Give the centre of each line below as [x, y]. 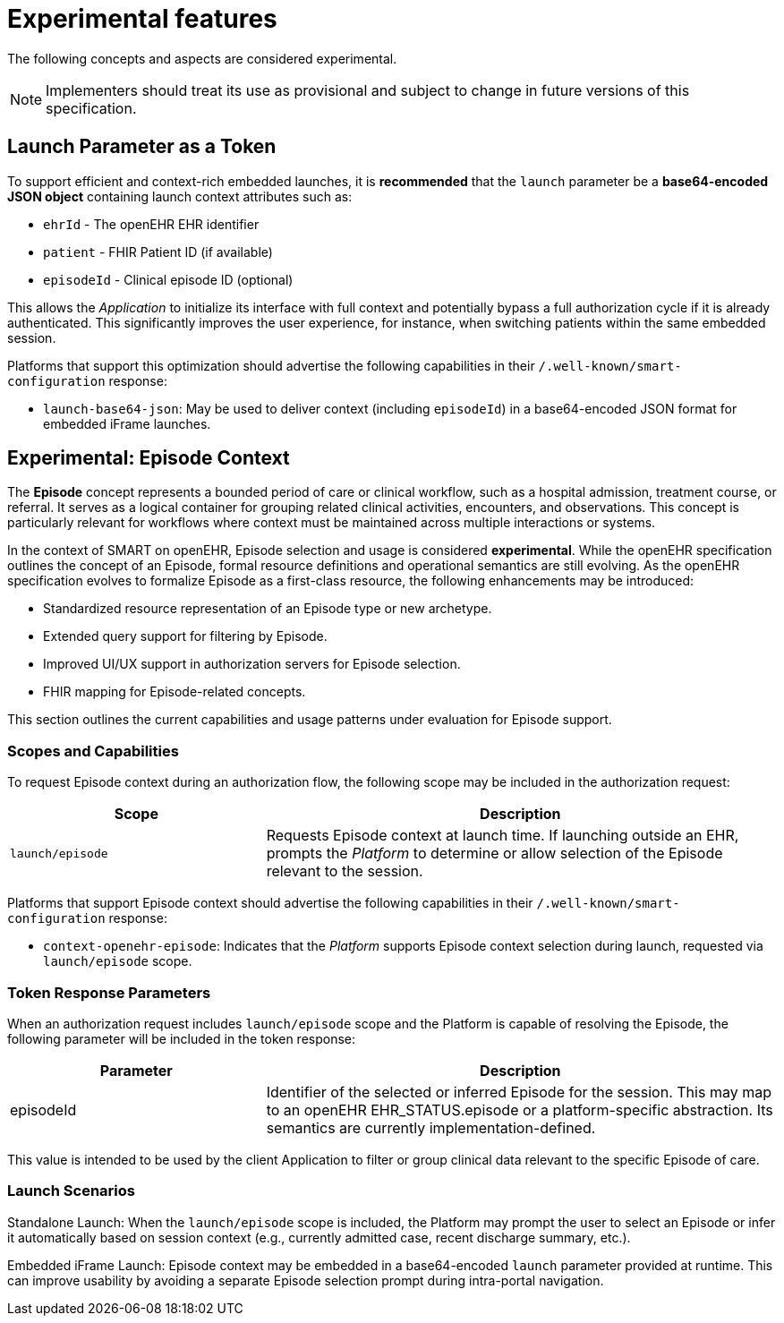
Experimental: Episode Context [149, 458]
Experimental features [142, 19]
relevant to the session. [345, 871]
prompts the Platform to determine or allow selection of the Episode [494, 854]
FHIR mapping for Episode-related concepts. [175, 692]
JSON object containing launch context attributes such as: [180, 196]
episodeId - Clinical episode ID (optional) [168, 279]
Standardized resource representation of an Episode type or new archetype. [268, 609]
